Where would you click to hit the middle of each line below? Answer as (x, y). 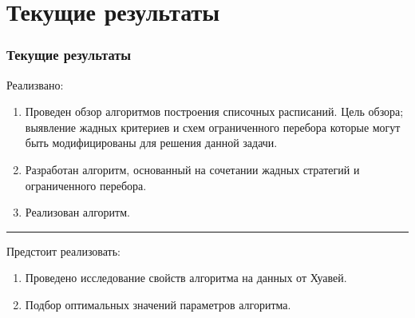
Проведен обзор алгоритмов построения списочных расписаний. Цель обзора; (214, 111)
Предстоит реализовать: (64, 250)
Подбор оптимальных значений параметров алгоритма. (158, 304)
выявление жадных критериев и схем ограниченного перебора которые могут (213, 127)
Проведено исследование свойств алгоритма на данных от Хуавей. (186, 278)
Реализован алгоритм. (77, 212)
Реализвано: (35, 84)
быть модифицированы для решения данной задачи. (151, 143)
